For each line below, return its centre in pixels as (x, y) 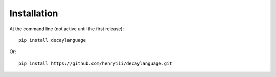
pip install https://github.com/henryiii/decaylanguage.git (95, 63)
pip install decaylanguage (52, 40)
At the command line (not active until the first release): (67, 29)
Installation (34, 13)
